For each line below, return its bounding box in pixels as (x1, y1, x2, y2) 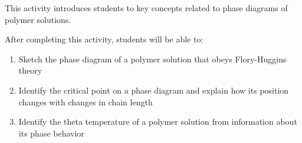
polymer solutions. (5, 13, 71, 25)
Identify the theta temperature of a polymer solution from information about (18, 115, 297, 128)
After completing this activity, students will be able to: (5, 33, 203, 45)
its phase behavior (18, 127, 84, 139)
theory (18, 64, 42, 77)
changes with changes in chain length (18, 95, 153, 108)
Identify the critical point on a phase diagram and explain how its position (18, 84, 289, 96)
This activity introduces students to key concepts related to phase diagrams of (5, 2, 288, 14)
